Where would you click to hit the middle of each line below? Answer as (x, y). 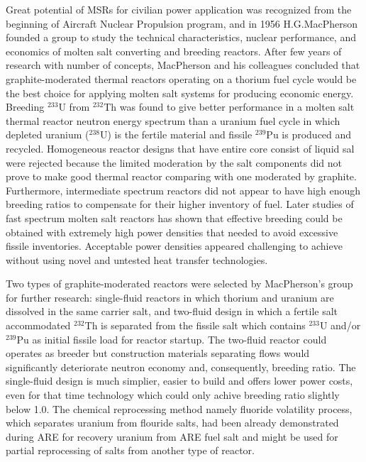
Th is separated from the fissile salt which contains (195, 325)
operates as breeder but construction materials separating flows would (158, 353)
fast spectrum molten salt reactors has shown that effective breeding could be (174, 218)
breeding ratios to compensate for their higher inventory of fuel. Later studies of (180, 204)
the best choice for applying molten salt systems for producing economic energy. (180, 93)
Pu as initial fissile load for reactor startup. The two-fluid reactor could (172, 339)
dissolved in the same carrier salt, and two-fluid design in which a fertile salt (172, 311)
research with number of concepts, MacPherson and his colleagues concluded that (183, 65)
